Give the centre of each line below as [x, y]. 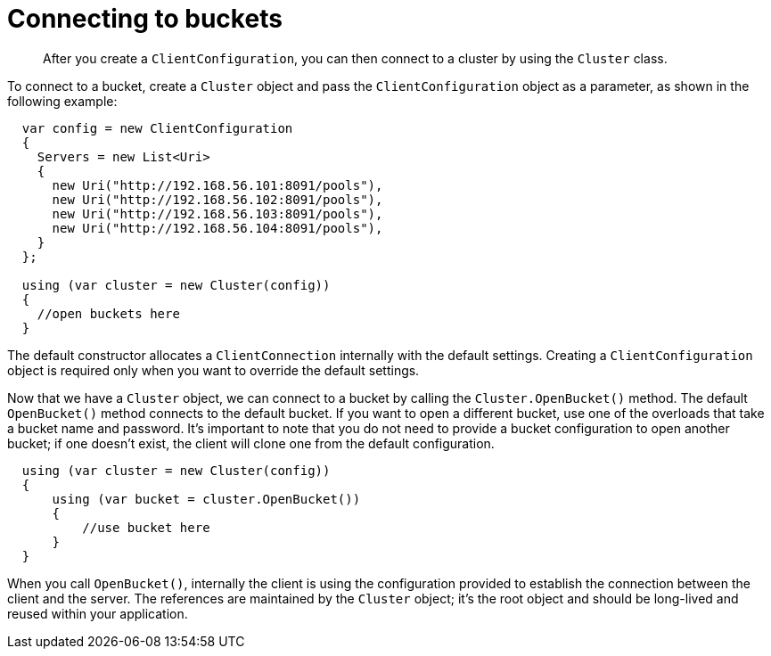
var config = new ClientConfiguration [157, 128]
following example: [62, 101]
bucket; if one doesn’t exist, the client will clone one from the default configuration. [251, 443]
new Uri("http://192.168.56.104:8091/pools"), [217, 228]
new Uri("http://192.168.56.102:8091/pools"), [217, 199]
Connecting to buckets [145, 19]
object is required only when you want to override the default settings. [213, 370]
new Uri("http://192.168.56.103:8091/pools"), [217, 213]
